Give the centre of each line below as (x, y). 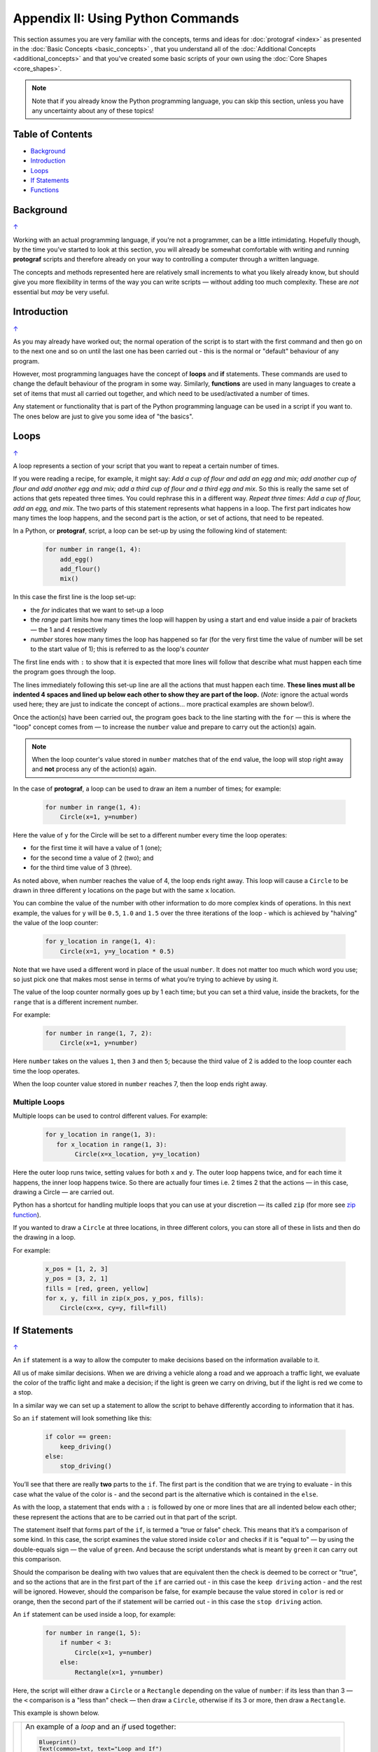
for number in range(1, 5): (93, 1633)
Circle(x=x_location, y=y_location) (138, 1154)
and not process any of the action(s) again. (94, 769)
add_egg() (77, 559)
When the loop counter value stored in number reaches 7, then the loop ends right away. (140, 1084)
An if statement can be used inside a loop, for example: (94, 1615)
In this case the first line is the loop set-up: (75, 597)
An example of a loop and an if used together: (101, 1726)
